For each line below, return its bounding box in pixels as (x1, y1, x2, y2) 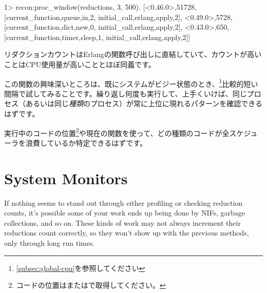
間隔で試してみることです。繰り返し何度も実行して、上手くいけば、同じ (4, 88, 247, 99)
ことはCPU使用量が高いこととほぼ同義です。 (4, 58, 156, 69)
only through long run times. (4, 237, 95, 248)
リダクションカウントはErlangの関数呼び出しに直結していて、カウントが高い (4, 49, 262, 60)
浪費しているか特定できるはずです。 (25, 137, 147, 148)
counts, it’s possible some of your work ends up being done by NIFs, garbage (4, 207, 245, 218)
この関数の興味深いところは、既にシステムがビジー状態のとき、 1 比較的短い (4, 76, 258, 89)
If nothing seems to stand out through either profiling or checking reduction (4, 197, 243, 208)
